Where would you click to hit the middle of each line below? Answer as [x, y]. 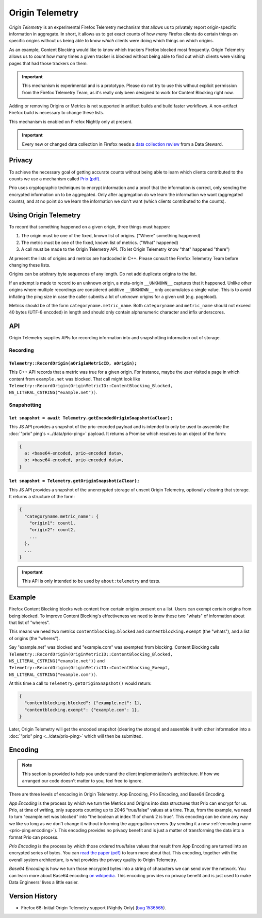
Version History [33, 896]
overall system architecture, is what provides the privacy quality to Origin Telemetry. [93, 860]
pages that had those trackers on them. [49, 63]
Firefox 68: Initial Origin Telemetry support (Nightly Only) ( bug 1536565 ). [94, 908]
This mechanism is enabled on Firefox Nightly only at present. [71, 121]
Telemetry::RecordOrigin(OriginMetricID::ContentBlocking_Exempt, [90, 668]
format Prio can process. [34, 837]
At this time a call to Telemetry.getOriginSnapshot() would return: [80, 683]
